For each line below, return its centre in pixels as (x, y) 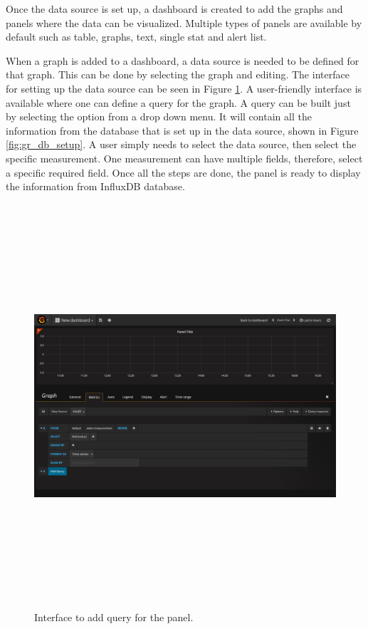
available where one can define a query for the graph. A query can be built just (178, 102)
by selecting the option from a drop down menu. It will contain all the (159, 116)
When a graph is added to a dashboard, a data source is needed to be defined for (183, 60)
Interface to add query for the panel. (114, 617)
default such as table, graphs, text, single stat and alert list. (136, 37)
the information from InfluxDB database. (95, 186)
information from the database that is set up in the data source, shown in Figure (182, 130)
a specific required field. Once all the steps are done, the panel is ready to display (183, 172)
